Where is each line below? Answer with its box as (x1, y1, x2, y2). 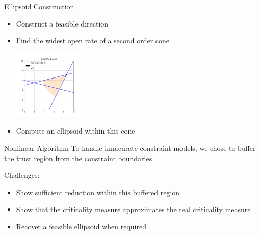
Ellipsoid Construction (4, 1, 74, 11)
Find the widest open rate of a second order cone (16, 35, 170, 46)
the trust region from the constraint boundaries (4, 152, 152, 163)
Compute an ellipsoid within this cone (16, 125, 135, 136)
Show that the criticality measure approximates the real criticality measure (16, 204, 251, 215)
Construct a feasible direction (16, 18, 109, 29)
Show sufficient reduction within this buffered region (16, 187, 180, 197)
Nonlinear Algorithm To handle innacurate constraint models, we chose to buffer (4, 142, 256, 153)
